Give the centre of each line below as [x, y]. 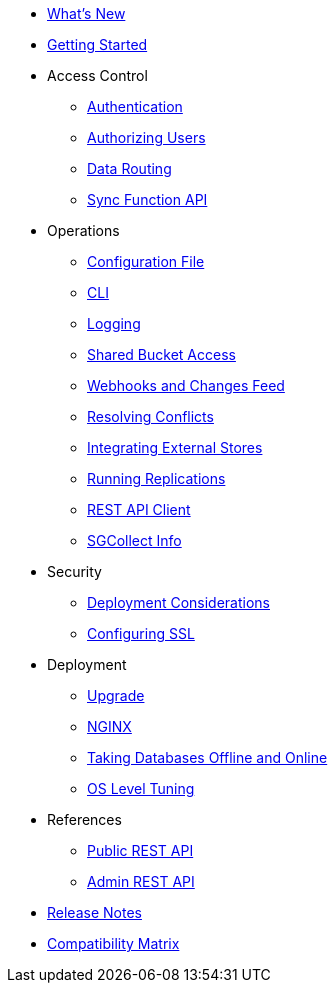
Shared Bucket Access [161, 354]
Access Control [97, 75]
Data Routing [129, 168]
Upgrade [116, 695]
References [84, 819]
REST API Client [139, 509]
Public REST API [140, 850]
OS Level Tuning [141, 788]
